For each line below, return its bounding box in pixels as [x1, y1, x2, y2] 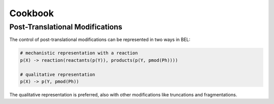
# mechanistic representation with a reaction [20, 50, 138, 56]
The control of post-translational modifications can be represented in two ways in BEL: [9, 37, 190, 43]
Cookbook [9, 8, 54, 19]
